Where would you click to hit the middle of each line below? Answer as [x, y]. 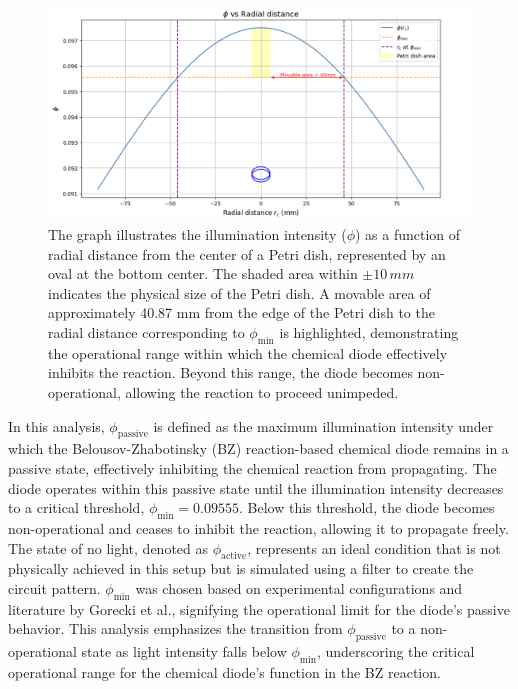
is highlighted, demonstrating [369, 331]
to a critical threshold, [76, 507]
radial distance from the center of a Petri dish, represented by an [247, 253]
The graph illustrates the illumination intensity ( [197, 234]
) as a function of [407, 234]
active [234, 556]
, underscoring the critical [395, 651]
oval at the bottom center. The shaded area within [203, 273]
